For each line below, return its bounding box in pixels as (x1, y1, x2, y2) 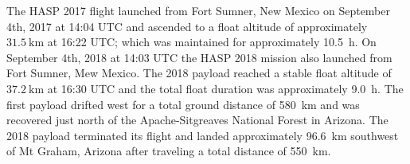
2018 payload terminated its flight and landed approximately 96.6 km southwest (6, 127, 399, 143)
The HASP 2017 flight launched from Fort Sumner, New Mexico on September (6, 2, 391, 18)
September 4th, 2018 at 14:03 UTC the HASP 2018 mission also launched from (6, 49, 392, 65)
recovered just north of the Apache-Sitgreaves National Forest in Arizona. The (6, 111, 389, 128)
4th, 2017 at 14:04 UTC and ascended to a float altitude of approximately (6, 18, 368, 34)
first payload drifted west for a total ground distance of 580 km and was (6, 96, 360, 112)
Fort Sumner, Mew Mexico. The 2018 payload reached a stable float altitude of (6, 64, 392, 81)
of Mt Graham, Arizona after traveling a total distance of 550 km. (6, 143, 331, 159)
